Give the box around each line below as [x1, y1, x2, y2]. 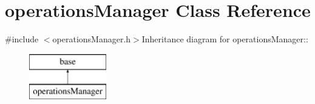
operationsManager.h [52, 33, 131, 45]
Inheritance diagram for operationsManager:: [141, 33, 308, 45]
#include [5, 33, 39, 45]
